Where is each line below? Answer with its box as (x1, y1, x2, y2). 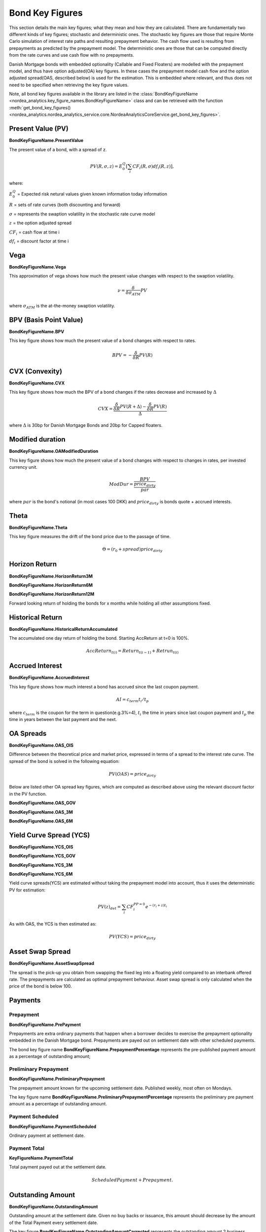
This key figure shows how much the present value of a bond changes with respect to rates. (9, 338, 197, 343)
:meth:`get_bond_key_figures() (9, 104, 71, 110)
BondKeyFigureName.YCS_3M (9, 862, 73, 868)
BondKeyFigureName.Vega (9, 264, 66, 270)
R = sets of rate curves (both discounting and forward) (9, 202, 121, 208)
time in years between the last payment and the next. (9, 717, 117, 722)
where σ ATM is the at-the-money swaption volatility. (9, 303, 115, 310)
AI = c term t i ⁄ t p (116, 697, 149, 703)
